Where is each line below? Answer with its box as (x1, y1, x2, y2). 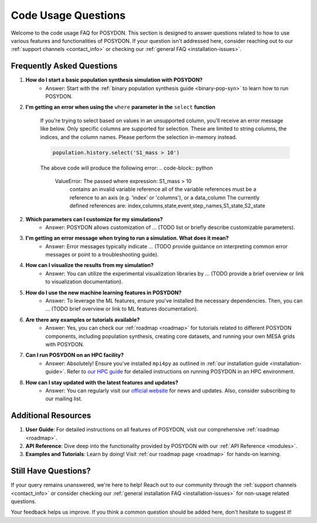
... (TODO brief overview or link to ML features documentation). (45, 305, 198, 312)
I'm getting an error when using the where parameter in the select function (25, 103, 215, 111)
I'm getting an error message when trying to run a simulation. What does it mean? (25, 235, 229, 242)
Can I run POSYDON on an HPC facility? (25, 352, 124, 359)
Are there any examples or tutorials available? (25, 316, 140, 323)
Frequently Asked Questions (11, 61, 118, 71)
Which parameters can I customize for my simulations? (25, 215, 163, 222)
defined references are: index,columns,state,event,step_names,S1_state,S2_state (69, 203, 265, 210)
